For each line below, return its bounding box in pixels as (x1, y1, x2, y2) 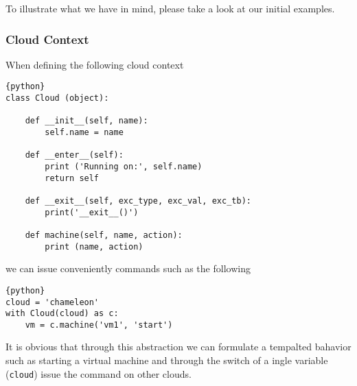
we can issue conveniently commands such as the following (5, 261, 251, 276)
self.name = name (45, 128, 124, 138)
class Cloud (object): (5, 93, 109, 104)
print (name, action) (45, 241, 143, 252)
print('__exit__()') (45, 207, 139, 217)
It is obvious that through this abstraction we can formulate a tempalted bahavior (5, 339, 352, 354)
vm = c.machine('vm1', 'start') (25, 319, 173, 330)
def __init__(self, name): (25, 116, 148, 126)
